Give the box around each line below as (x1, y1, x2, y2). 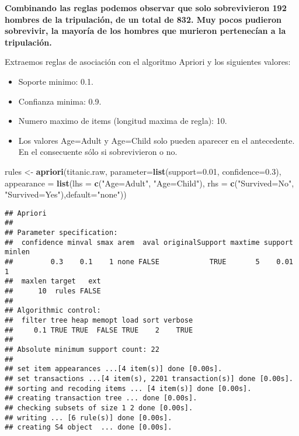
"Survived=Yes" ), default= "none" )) (5, 188, 127, 200)
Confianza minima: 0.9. (18, 95, 102, 107)
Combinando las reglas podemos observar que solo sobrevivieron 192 (5, 2, 287, 13)
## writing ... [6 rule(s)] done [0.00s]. (5, 413, 172, 422)
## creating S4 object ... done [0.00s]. (5, 423, 172, 432)
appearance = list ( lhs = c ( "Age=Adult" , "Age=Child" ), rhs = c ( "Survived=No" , (5, 177, 294, 189)
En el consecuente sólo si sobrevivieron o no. (18, 146, 178, 158)
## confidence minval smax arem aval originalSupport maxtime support (5, 238, 293, 247)
